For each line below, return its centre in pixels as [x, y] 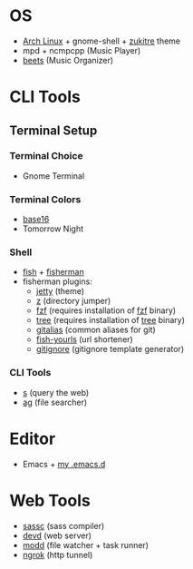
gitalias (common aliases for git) [96, 330]
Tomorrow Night [53, 229]
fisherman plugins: [57, 281]
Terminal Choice [46, 156]
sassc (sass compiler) [63, 525]
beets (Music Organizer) [68, 60]
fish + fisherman [53, 272]
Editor [33, 439]
